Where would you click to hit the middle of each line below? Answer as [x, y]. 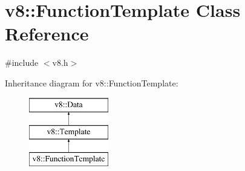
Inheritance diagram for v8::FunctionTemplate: [92, 82]
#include [22, 63]
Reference [47, 34]
